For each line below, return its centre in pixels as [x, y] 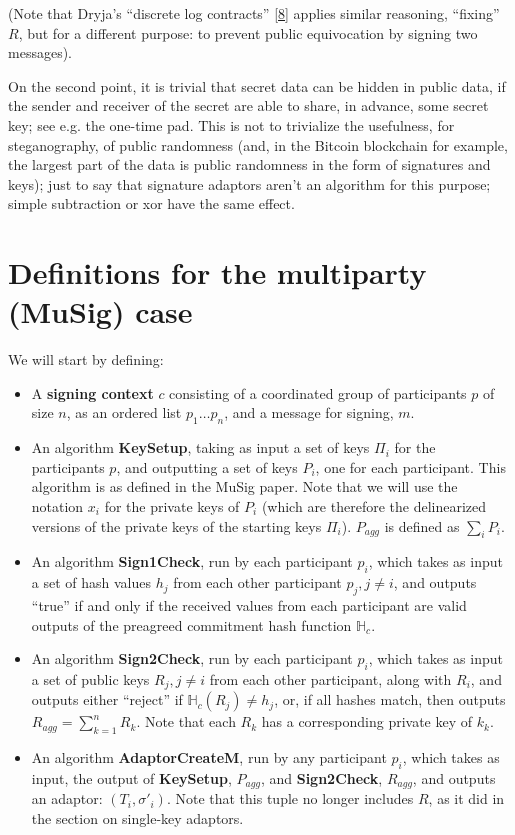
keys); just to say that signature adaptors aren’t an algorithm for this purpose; [249, 183]
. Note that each [186, 721]
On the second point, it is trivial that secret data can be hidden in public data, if [257, 85]
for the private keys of [172, 506]
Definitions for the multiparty [217, 272]
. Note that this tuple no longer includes [290, 798]
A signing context [92, 392]
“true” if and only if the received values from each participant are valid [249, 605]
